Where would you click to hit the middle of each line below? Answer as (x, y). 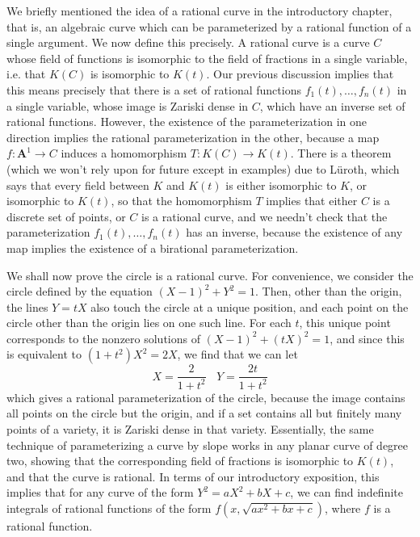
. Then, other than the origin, (329, 291)
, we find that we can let (237, 354)
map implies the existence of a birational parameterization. (153, 248)
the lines (27, 306)
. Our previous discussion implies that (300, 74)
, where (342, 508)
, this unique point (345, 323)
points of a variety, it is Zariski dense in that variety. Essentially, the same (190, 429)
